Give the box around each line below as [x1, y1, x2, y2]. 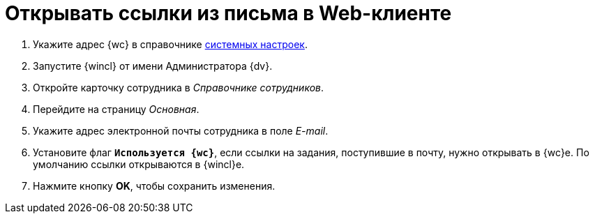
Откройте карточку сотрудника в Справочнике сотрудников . [33, 81, 324, 93]
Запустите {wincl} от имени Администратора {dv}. [33, 59, 273, 72]
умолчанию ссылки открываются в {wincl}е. [33, 158, 245, 170]
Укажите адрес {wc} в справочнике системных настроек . [33, 38, 308, 50]
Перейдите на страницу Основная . [33, 103, 199, 115]
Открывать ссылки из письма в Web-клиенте [5, 1, 452, 25]
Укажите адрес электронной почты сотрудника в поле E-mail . [33, 124, 329, 137]
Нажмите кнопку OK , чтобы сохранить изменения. [33, 179, 276, 192]
